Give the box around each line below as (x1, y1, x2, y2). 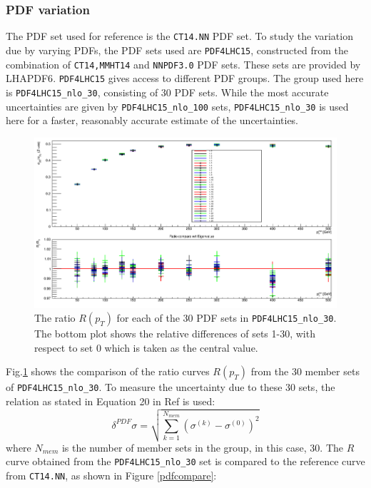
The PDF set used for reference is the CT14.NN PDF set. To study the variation (6, 29, 353, 44)
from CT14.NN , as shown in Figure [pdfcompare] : (6, 468, 217, 482)
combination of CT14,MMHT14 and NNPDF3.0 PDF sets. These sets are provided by (6, 56, 361, 71)
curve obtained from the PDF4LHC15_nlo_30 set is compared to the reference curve (6, 454, 365, 469)
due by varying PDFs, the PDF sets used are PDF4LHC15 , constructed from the (6, 42, 348, 57)
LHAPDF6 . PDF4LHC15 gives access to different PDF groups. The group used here (6, 71, 364, 86)
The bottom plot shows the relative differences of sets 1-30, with (34, 326, 315, 341)
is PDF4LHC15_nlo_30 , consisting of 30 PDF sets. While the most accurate (6, 84, 329, 99)
